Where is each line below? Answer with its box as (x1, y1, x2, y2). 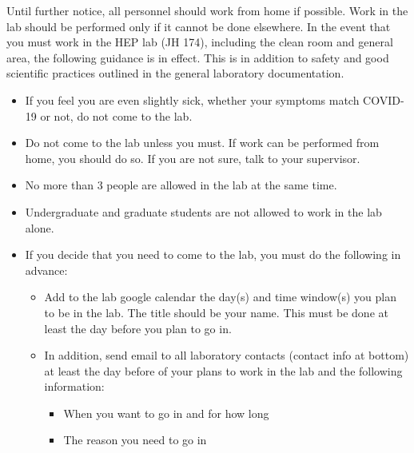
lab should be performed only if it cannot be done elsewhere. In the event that (6, 18, 391, 34)
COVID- (363, 91, 404, 108)
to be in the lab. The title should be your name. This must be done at (44, 304, 388, 320)
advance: (25, 261, 68, 278)
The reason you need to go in (63, 431, 207, 448)
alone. (25, 219, 54, 236)
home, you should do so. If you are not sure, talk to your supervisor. (25, 149, 360, 166)
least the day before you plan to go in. (44, 320, 232, 336)
